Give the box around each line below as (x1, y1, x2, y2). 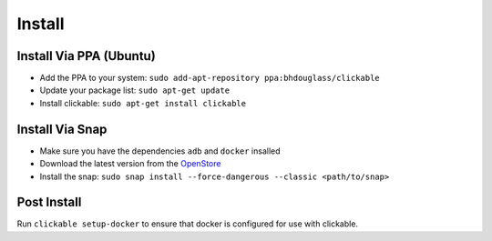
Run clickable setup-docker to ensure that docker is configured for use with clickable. (16, 218, 359, 229)
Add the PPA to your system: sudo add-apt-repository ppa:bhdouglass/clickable (39, 73, 380, 84)
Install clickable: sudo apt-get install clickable (39, 97, 246, 108)
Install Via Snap (16, 121, 108, 136)
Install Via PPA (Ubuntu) (16, 48, 157, 64)
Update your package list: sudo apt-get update (39, 85, 231, 95)
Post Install (16, 195, 82, 210)
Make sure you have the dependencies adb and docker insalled (39, 146, 282, 156)
